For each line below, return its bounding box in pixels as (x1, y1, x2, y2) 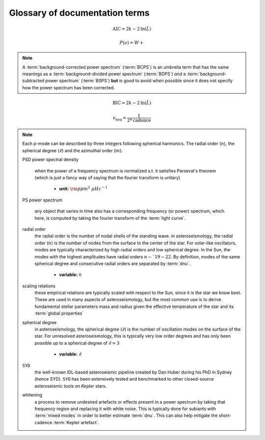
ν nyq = (113, 115, 127, 122)
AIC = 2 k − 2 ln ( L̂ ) (112, 26, 152, 32)
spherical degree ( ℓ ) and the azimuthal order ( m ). (22, 147, 123, 153)
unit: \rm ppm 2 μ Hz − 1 (59, 185, 108, 192)
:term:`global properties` (34, 310, 84, 316)
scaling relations (22, 283, 56, 289)
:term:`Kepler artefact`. (53, 419, 100, 425)
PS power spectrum (22, 197, 62, 203)
